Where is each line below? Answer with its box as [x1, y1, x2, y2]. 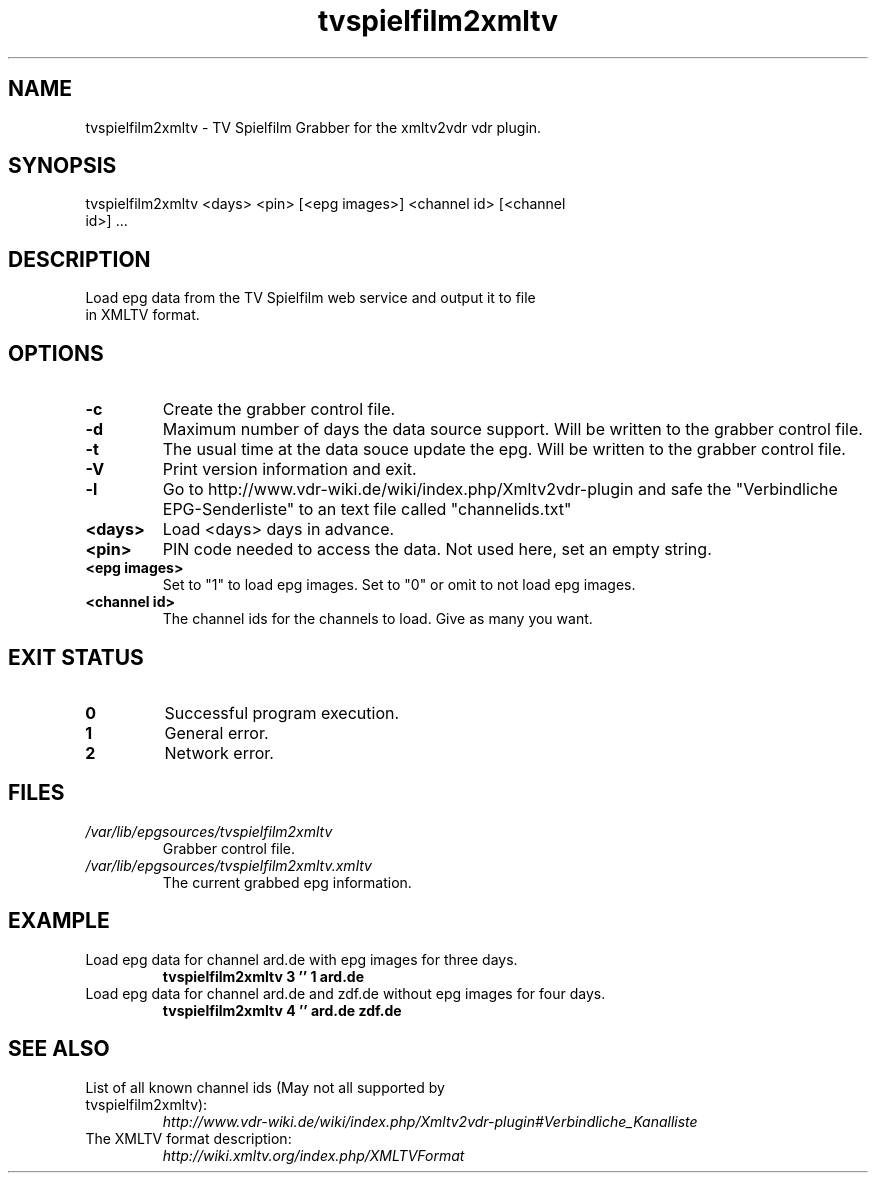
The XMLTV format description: [85, 1129, 292, 1147]
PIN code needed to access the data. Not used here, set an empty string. [162, 539, 712, 560]
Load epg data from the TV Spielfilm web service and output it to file [85, 289, 536, 307]
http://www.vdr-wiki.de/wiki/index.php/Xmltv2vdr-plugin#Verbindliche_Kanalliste [162, 1112, 698, 1130]
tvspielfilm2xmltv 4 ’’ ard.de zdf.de [162, 1001, 402, 1019]
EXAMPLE [8, 908, 110, 934]
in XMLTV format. [85, 306, 200, 324]
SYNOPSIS [8, 153, 117, 179]
